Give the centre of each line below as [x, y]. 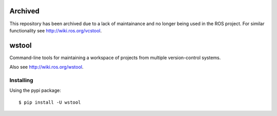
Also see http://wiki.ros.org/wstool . [46, 67]
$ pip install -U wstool [50, 102]
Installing [21, 80]
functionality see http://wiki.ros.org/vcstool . [56, 30]
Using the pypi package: [35, 90]
